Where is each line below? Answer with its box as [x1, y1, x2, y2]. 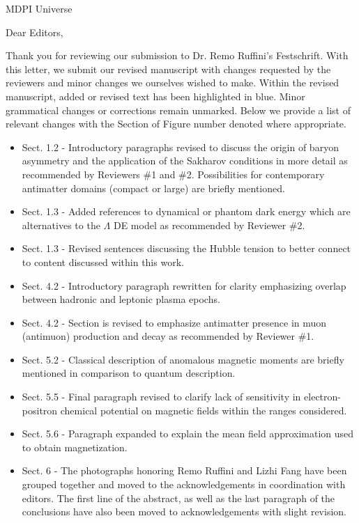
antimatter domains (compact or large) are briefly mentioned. [22, 180, 285, 195]
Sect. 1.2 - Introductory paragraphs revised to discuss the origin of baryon [22, 139, 339, 154]
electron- [304, 389, 341, 404]
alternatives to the [22, 217, 100, 232]
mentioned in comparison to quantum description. [22, 366, 236, 380]
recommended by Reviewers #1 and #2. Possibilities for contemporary [22, 166, 325, 181]
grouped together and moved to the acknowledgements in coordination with [22, 477, 346, 492]
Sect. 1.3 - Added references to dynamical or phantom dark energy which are [22, 204, 351, 219]
